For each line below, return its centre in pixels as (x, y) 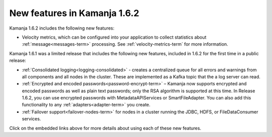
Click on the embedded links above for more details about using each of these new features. (105, 128)
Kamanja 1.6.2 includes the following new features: (62, 28)
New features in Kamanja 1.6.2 (74, 13)
